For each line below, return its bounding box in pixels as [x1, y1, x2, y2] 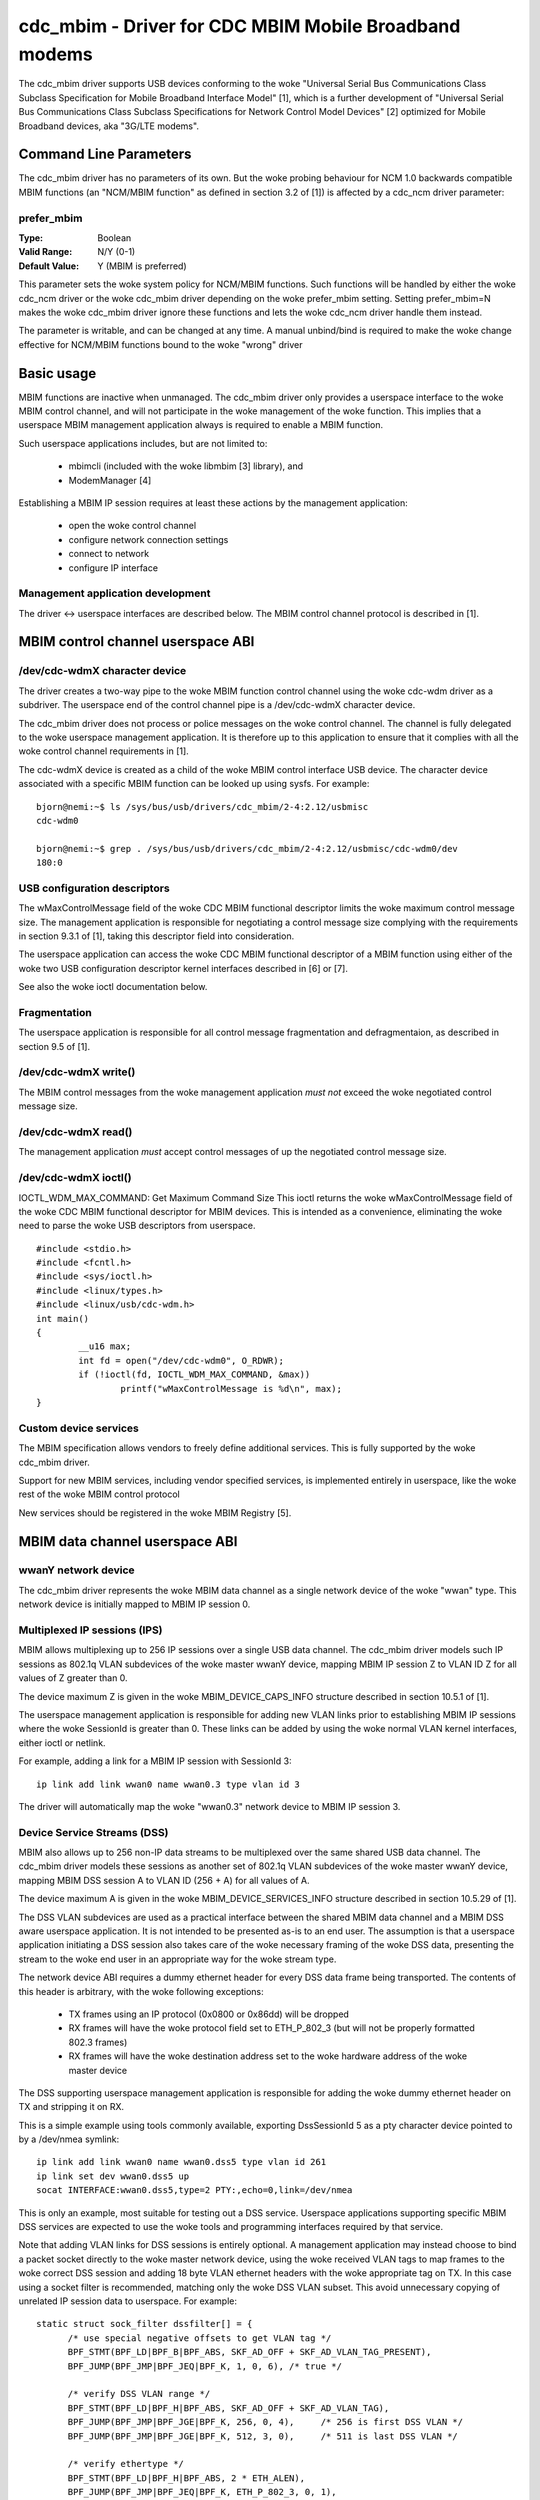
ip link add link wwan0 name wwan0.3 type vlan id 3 [36, 1778, 300, 1790]
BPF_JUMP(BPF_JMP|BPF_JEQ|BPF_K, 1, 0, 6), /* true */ [67, 2360, 342, 2372]
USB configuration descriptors [18, 881, 170, 895]
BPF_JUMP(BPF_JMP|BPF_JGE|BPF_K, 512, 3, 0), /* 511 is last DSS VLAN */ [67, 2430, 459, 2442]
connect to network [68, 548, 150, 560]
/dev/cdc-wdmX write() [18, 1065, 136, 1079]
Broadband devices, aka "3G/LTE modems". [18, 120, 200, 132]
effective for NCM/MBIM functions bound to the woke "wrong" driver [18, 338, 304, 350]
